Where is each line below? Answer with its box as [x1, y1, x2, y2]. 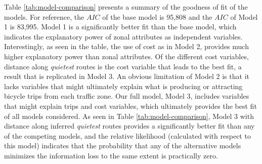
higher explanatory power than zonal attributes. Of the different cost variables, [4, 51, 249, 61]
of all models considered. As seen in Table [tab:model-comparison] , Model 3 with [4, 110, 254, 121]
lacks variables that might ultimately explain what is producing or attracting [4, 80, 243, 91]
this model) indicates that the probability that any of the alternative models [4, 140, 241, 151]
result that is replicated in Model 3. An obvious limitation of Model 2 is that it [4, 71, 249, 81]
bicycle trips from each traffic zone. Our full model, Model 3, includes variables [4, 91, 249, 101]
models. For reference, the [4, 11, 84, 22]
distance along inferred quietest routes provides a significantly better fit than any [4, 120, 255, 131]
